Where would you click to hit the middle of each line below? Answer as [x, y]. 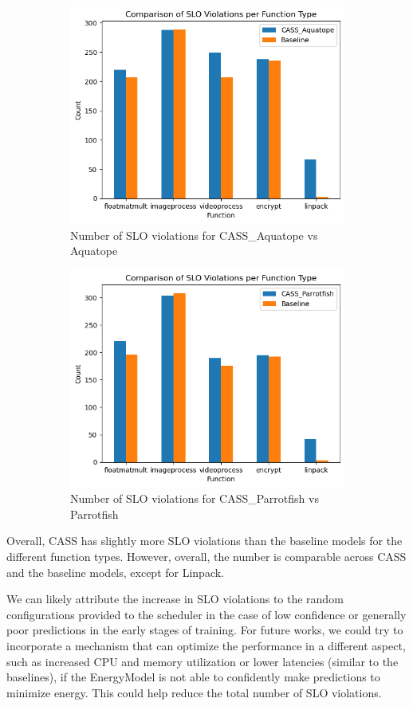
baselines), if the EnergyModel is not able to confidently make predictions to [193, 677]
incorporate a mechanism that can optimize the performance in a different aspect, [206, 645]
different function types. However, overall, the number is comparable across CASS [206, 556]
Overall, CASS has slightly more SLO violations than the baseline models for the [205, 541]
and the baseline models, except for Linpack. [115, 572]
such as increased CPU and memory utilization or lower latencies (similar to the [203, 661]
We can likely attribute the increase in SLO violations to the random [175, 599]
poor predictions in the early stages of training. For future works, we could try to [205, 630]
